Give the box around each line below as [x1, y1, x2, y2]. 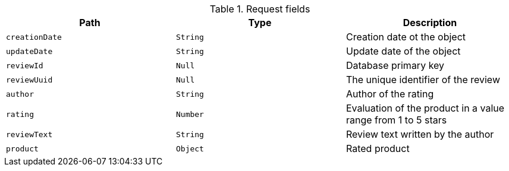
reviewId [6, 61, 43, 70]
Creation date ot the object [345, 31, 466, 43]
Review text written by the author [345, 128, 494, 140]
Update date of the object [345, 45, 461, 57]
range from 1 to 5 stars [345, 114, 447, 126]
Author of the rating [345, 88, 434, 100]
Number [175, 109, 204, 119]
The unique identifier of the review [345, 74, 500, 85]
